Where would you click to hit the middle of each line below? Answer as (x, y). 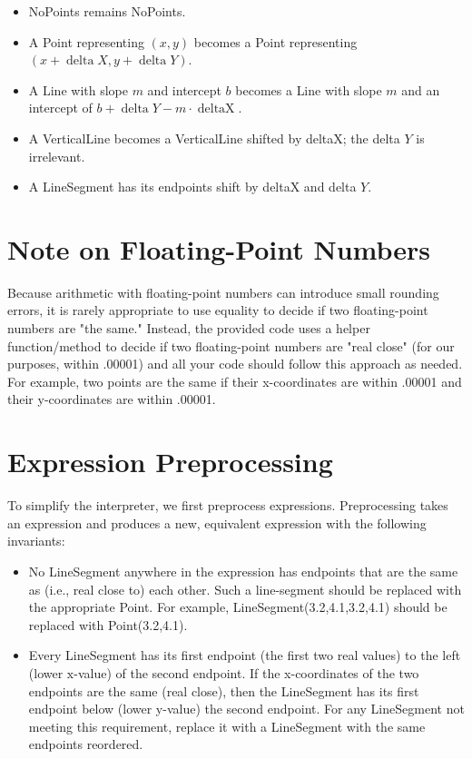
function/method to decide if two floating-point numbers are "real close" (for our (231, 345)
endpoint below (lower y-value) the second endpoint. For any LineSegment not (246, 709)
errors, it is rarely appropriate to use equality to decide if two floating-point (218, 310)
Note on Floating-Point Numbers (219, 248)
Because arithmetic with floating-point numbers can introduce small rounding (223, 292)
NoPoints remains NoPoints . (107, 11)
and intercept (184, 89)
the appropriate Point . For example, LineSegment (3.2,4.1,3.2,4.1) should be (238, 607)
